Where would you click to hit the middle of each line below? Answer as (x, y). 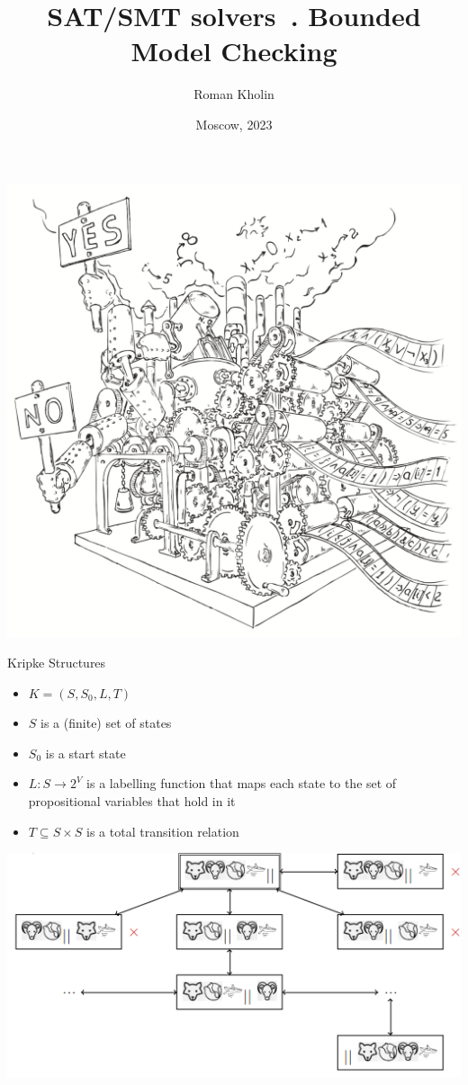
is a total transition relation (163, 831)
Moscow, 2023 (234, 124)
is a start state (85, 753)
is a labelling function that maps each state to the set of (242, 783)
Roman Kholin (234, 94)
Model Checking (234, 51)
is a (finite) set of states (106, 723)
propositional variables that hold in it (132, 801)
